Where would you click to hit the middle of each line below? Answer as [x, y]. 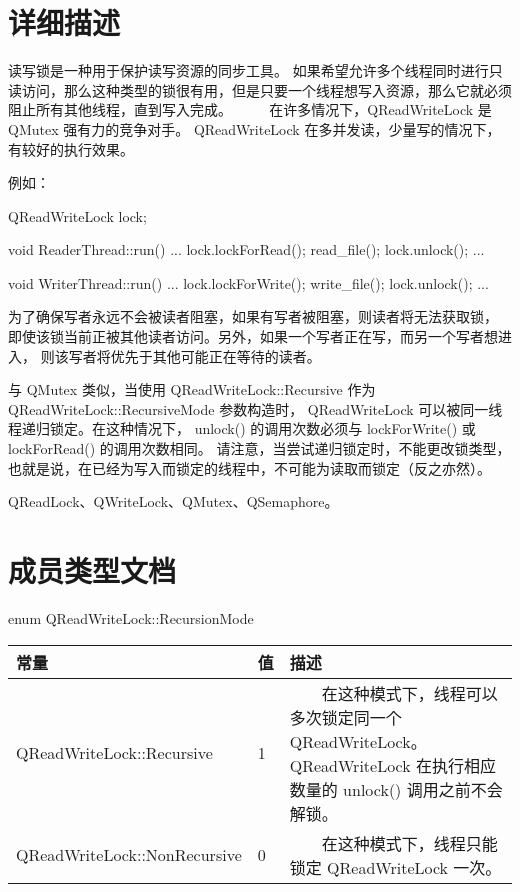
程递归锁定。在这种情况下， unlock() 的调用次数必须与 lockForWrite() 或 [242, 428]
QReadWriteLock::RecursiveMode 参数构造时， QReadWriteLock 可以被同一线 [255, 408]
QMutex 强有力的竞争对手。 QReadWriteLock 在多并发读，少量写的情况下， [254, 128]
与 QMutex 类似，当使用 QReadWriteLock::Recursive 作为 [192, 389]
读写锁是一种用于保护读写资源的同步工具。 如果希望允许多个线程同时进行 [248, 70]
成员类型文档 [92, 570]
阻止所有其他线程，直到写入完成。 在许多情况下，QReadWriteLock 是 [250, 109]
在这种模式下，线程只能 [409, 843]
